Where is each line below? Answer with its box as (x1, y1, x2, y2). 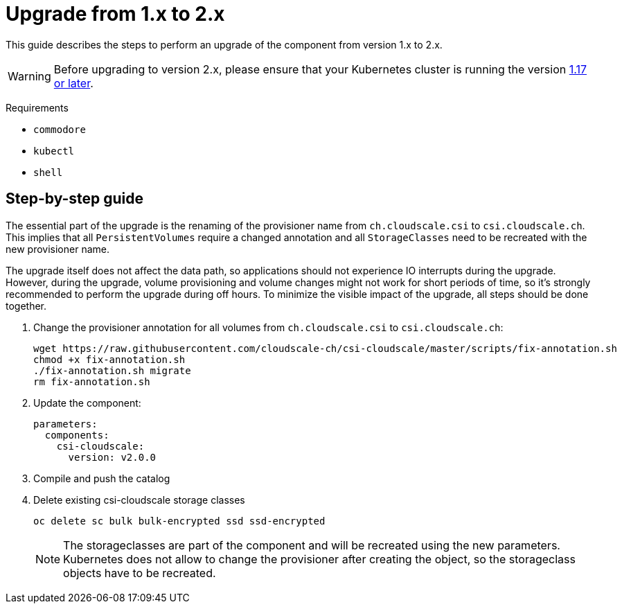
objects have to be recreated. (63, 565, 216, 580)
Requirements (6, 101, 69, 114)
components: (44, 429, 109, 441)
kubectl (33, 145, 75, 157)
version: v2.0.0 (68, 451, 157, 463)
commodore (33, 123, 86, 135)
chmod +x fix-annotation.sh (33, 353, 186, 365)
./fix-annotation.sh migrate (33, 364, 191, 376)
